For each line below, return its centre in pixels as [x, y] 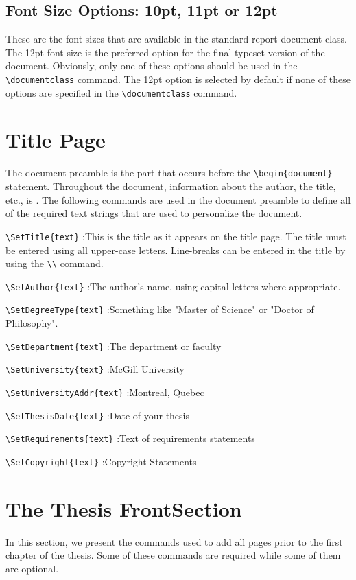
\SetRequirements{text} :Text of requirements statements [130, 438]
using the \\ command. [55, 263]
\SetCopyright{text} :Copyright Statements [101, 461]
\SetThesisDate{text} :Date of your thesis [98, 415]
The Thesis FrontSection [124, 508]
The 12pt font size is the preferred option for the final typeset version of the [165, 52]
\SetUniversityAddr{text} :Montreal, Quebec [105, 392]
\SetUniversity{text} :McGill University [95, 369]
